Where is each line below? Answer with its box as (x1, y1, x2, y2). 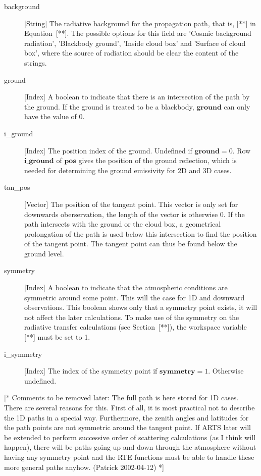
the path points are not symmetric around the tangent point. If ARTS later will (4, 422, 251, 433)
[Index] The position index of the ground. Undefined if (24, 145, 192, 155)
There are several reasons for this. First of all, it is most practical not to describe (4, 402, 255, 412)
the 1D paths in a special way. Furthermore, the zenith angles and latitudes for (4, 412, 249, 422)
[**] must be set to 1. (24, 332, 90, 342)
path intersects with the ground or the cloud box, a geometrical (24, 219, 221, 229)
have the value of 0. (24, 111, 85, 122)
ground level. (24, 248, 64, 258)
